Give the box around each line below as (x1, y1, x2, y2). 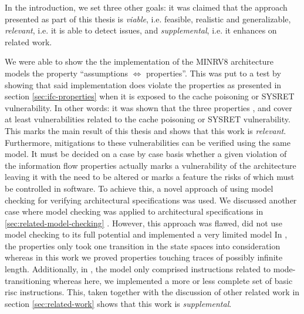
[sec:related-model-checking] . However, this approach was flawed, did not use (5, 216, 282, 229)
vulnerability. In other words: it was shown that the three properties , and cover (5, 101, 292, 113)
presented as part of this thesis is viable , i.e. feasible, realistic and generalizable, (5, 12, 291, 25)
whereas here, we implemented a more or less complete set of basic (53, 274, 293, 286)
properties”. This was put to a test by (146, 66, 281, 79)
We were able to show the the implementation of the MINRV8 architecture (5, 55, 274, 68)
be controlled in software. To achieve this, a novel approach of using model (5, 182, 273, 194)
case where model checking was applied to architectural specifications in (5, 205, 264, 218)
